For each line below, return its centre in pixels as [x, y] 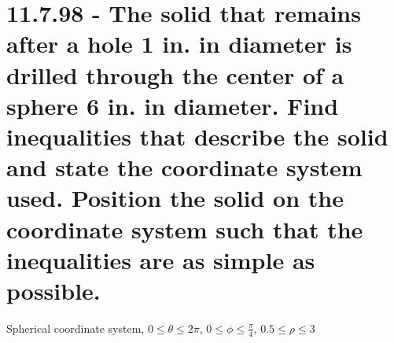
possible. [53, 290]
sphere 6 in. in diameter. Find [173, 105]
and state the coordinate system [184, 167]
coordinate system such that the [185, 229]
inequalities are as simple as [161, 259]
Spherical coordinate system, [75, 328]
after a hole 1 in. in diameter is [179, 44]
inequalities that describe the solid [197, 136]
